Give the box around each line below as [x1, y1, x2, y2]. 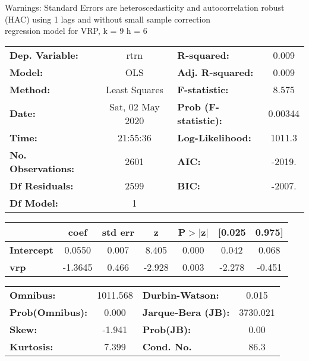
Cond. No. [142, 339, 192, 353]
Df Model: [10, 195, 58, 210]
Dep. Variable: [10, 47, 78, 62]
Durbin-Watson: [142, 287, 219, 302]
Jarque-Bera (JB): [142, 305, 230, 319]
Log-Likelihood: [177, 130, 251, 144]
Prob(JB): [142, 322, 191, 336]
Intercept [10, 242, 53, 256]
